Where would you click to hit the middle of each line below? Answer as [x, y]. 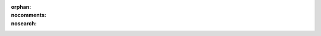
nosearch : [24, 23]
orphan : [21, 7]
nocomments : [29, 15]
